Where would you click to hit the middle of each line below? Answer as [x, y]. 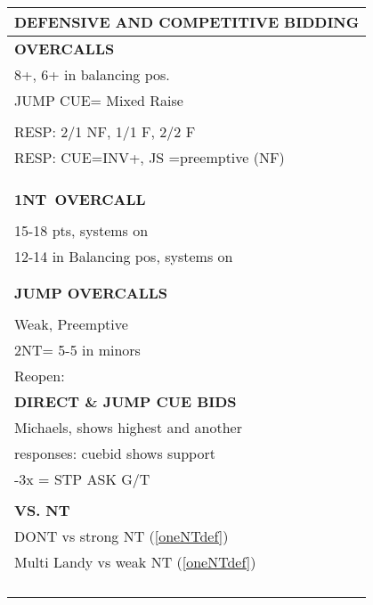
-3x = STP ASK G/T [82, 479]
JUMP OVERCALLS [91, 293]
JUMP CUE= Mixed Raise [99, 100]
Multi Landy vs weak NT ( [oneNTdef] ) [135, 562]
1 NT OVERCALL [80, 199]
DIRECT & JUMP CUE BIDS [126, 401]
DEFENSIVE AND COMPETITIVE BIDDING [187, 22]
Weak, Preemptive [71, 324]
